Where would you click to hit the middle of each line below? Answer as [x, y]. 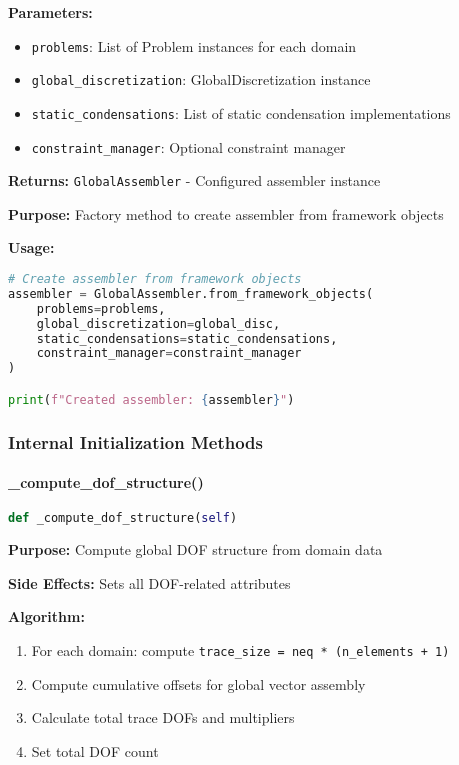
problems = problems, [101, 308]
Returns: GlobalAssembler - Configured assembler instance [194, 180]
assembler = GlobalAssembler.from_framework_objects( [191, 293]
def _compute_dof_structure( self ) [123, 518]
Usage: [31, 247]
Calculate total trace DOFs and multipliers [163, 717]
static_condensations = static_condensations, [187, 338]
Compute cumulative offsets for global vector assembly [198, 683]
